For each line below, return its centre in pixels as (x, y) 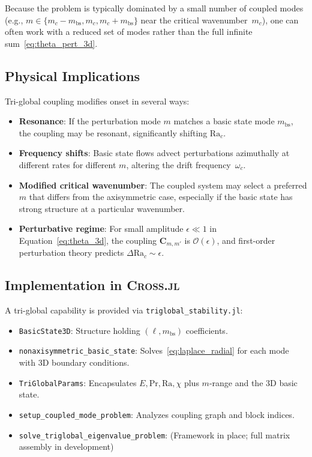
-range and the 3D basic (253, 382)
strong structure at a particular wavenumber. (102, 208)
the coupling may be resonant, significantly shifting (113, 132)
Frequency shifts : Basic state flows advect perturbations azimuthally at (154, 153)
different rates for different (67, 164)
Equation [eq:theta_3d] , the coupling (88, 240)
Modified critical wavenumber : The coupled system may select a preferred (163, 185)
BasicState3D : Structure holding (79, 330)
